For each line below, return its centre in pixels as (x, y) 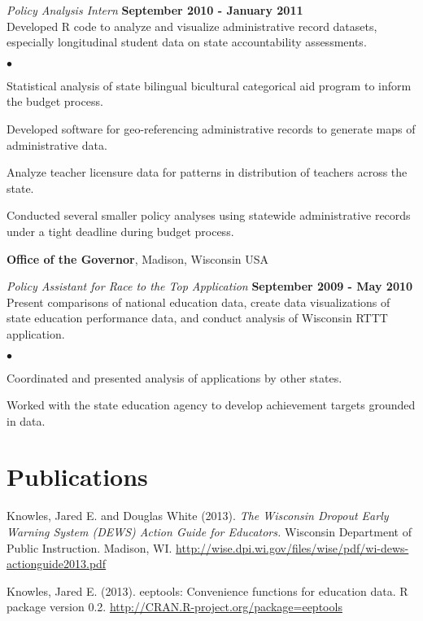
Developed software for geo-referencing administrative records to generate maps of (211, 128)
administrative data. (57, 144)
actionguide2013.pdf (57, 564)
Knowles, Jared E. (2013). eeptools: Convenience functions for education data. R (207, 590)
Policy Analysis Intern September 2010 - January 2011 (155, 10)
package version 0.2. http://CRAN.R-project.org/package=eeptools (174, 607)
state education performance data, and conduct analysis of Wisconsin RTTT (197, 318)
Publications (77, 477)
